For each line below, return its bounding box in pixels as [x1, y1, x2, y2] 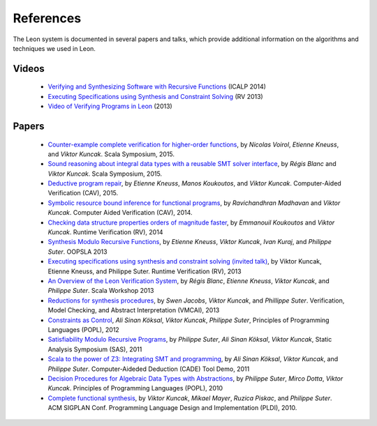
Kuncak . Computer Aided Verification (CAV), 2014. [47, 208, 193, 217]
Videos [13, 63, 45, 75]
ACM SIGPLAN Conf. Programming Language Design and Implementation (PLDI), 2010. [47, 404, 297, 412]
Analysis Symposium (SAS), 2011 [47, 345, 142, 353]
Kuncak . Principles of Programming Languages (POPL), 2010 [47, 384, 223, 393]
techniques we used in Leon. [13, 44, 96, 52]
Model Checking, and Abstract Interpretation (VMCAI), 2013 [47, 306, 220, 314]
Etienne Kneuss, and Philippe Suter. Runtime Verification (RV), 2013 [47, 267, 242, 275]
